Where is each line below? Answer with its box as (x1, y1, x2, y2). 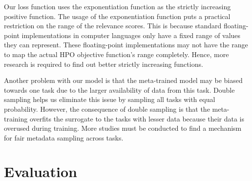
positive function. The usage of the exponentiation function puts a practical (4, 11, 231, 21)
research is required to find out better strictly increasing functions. (4, 59, 203, 69)
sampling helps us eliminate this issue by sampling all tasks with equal (4, 94, 215, 104)
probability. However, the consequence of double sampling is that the (4, 103, 210, 114)
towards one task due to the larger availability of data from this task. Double (4, 84, 235, 95)
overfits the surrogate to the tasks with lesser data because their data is (29, 113, 244, 123)
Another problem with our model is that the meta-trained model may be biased (4, 75, 243, 85)
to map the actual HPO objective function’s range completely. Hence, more (4, 49, 229, 59)
